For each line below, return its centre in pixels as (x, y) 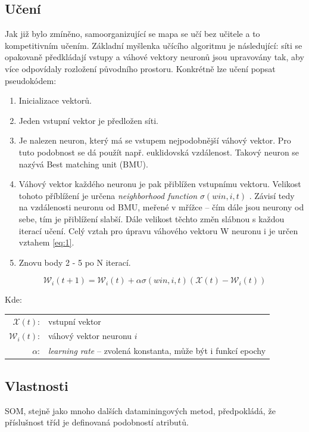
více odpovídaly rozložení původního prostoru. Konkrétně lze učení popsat (140, 68)
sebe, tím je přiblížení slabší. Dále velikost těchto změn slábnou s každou (152, 218)
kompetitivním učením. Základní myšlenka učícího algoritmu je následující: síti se (154, 45)
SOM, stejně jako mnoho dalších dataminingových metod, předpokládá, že (140, 410)
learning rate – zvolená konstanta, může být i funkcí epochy (157, 351)
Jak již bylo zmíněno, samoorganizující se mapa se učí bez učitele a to (132, 34)
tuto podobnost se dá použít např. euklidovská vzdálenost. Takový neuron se (159, 152)
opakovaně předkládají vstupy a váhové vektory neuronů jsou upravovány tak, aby (154, 57)
